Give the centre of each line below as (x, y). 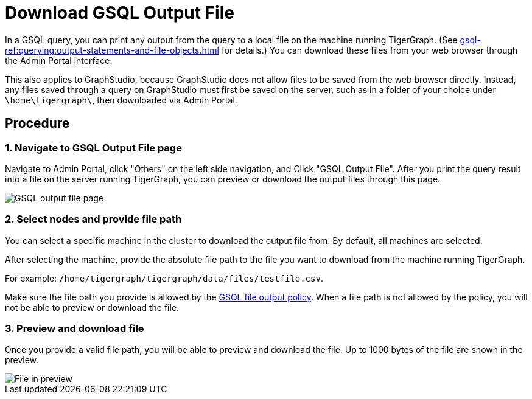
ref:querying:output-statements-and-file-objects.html (112, 50)
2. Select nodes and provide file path (93, 219)
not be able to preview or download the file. (92, 307)
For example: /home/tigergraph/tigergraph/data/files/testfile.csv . (164, 278)
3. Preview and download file (75, 329)
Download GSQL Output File (120, 13)
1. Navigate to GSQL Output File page (93, 147)
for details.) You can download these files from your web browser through (369, 50)
